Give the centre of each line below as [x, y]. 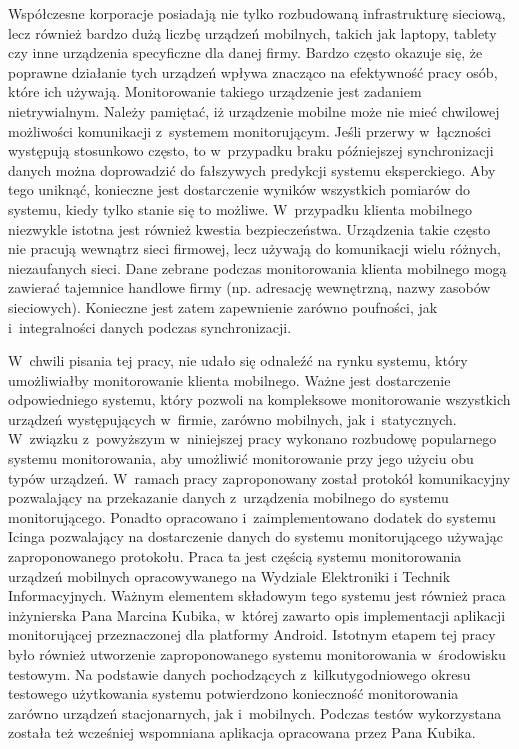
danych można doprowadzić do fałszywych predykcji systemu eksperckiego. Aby [252, 169]
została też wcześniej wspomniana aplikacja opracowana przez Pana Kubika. [242, 732]
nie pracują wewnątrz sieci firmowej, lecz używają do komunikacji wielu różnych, [254, 248]
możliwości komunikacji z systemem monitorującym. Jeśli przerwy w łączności [249, 130]
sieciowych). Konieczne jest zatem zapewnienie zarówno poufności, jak [223, 306]
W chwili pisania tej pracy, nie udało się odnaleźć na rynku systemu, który [238, 360]
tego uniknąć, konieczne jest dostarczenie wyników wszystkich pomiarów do [239, 189]
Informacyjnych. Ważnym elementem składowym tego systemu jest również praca [257, 595]
